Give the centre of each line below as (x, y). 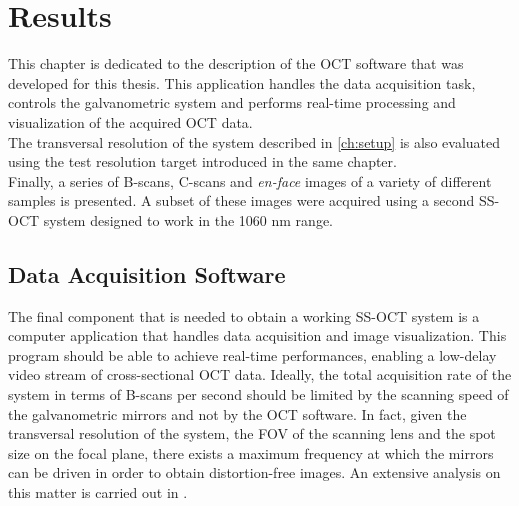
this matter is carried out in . (98, 492)
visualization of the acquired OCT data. (130, 121)
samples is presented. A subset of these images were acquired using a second (241, 200)
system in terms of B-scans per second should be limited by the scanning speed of (258, 394)
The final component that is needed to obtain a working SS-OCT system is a (244, 315)
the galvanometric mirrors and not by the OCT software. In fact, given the (237, 413)
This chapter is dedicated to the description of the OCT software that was (236, 63)
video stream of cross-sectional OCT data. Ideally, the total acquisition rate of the (260, 374)
